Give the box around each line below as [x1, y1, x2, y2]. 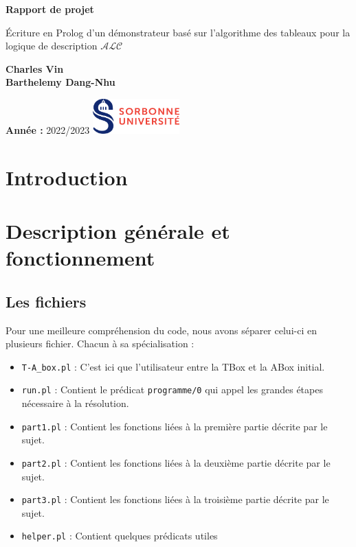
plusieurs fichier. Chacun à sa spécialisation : [5, 336, 194, 351]
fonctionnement [5, 244, 155, 272]
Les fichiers [5, 290, 87, 312]
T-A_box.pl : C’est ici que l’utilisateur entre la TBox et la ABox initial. [21, 359, 325, 373]
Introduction [5, 163, 128, 191]
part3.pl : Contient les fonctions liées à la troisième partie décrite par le [21, 492, 329, 507]
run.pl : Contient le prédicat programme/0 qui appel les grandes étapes [21, 382, 323, 397]
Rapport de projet [5, 2, 94, 16]
